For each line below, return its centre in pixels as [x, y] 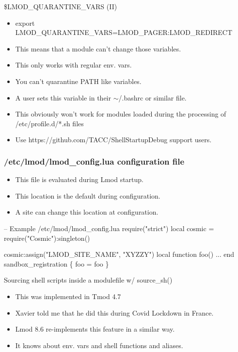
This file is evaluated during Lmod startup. [79, 179]
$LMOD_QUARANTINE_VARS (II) [61, 6]
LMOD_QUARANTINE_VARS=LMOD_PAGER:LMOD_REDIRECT [124, 32]
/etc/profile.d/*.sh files [49, 123]
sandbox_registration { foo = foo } [56, 263]
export [25, 23]
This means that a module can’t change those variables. [98, 48]
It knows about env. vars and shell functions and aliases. [99, 345]
